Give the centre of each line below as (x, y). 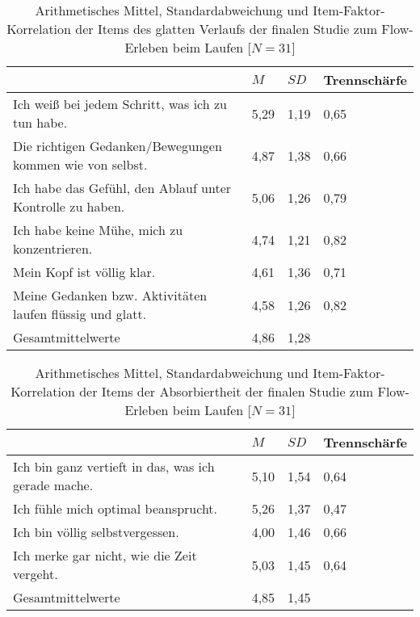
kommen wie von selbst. (80, 164)
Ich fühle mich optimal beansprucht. (115, 508)
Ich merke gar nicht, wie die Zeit (105, 555)
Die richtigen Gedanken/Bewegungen (118, 146)
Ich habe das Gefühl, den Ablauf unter (122, 188)
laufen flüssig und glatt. (80, 314)
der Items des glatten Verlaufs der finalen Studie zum (227, 29)
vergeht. (36, 574)
